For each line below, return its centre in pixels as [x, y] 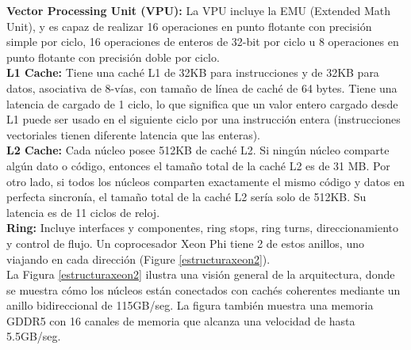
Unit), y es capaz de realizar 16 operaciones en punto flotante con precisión [189, 26]
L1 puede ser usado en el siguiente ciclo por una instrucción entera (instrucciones [204, 119]
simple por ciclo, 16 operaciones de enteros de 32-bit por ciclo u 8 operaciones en [203, 42]
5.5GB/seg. [34, 336]
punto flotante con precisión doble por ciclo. [113, 57]
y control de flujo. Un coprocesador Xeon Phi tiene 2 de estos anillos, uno [185, 243]
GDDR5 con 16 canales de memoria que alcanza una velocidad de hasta [181, 320]
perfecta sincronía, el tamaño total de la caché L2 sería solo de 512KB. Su [186, 197]
